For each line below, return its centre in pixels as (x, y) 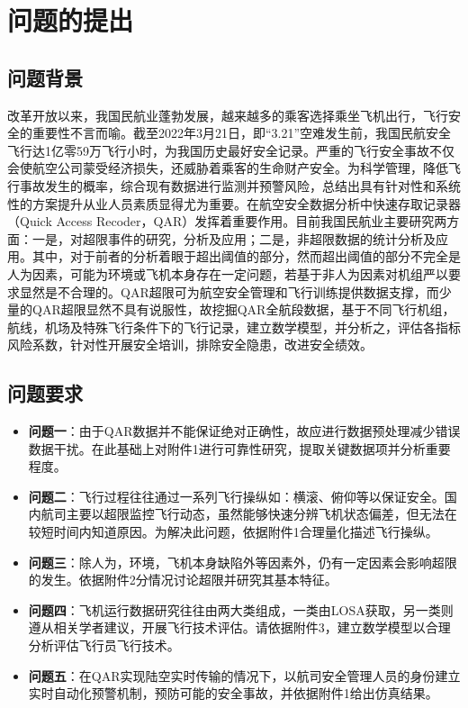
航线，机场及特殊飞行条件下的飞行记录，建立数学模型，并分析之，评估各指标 (234, 327)
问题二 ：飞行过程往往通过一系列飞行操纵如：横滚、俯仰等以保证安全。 (236, 496)
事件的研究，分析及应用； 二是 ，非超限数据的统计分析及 (271, 238)
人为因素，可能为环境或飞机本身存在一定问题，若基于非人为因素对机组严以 (228, 273)
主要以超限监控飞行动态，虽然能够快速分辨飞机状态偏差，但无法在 (261, 514)
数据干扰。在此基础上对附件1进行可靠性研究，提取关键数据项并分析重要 (239, 448)
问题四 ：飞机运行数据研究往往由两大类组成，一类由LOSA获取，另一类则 (241, 609)
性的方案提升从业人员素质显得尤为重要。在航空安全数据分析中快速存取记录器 (234, 203)
